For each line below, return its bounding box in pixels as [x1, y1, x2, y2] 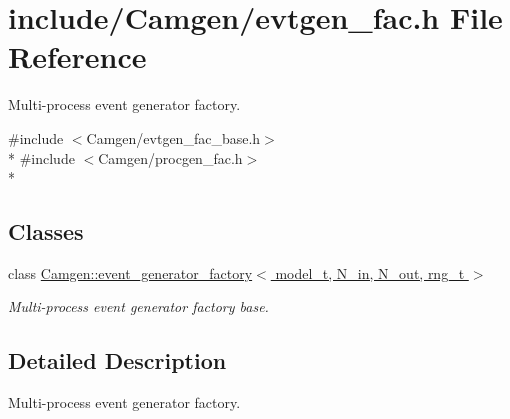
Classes [8, 216, 84, 247]
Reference [8, 36, 147, 77]
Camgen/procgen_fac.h [98, 147, 243, 168]
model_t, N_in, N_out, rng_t [275, 262, 465, 283]
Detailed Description [8, 345, 227, 376]
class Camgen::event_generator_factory [8, 262, 253, 283]
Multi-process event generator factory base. [8, 296, 269, 317]
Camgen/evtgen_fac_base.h [86, 127, 261, 148]
